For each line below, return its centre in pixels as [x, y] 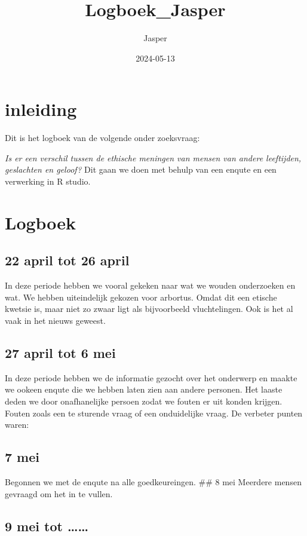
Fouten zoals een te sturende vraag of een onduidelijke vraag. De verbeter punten [154, 413]
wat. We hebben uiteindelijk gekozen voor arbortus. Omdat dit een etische [141, 297]
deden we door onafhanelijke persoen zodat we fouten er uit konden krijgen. [144, 401]
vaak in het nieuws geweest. [55, 320]
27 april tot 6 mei [60, 352]
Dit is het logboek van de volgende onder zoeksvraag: [102, 138]
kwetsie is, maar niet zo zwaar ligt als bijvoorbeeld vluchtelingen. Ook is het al [149, 309]
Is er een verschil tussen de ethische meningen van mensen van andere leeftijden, [153, 157]
